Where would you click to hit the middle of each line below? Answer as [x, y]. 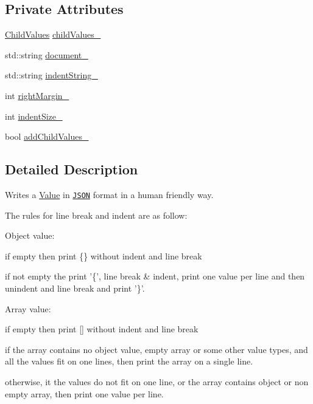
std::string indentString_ [51, 75]
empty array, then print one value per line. [84, 393]
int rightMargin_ [37, 95]
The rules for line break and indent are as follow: [96, 215]
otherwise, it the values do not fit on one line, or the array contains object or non [157, 381]
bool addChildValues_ [47, 136]
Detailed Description [72, 169]
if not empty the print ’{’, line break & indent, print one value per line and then [155, 276]
